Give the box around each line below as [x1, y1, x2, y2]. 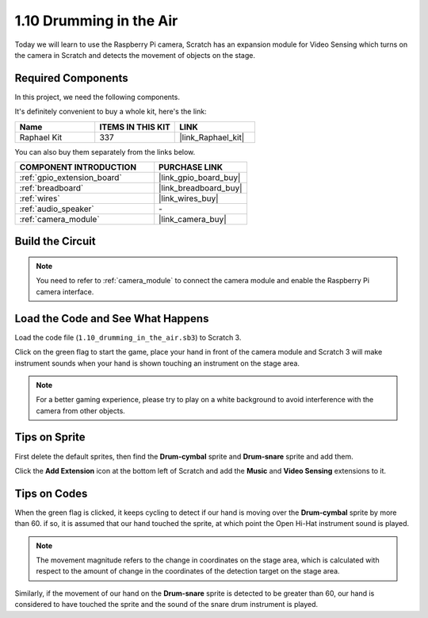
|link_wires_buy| [159, 193, 219, 204]
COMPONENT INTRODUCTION [19, 162, 137, 173]
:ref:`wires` [19, 193, 60, 204]
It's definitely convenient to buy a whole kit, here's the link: [14, 107, 207, 117]
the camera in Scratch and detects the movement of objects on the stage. [14, 50, 255, 59]
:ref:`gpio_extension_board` [19, 172, 122, 183]
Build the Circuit [14, 235, 96, 248]
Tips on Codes [14, 486, 88, 500]
